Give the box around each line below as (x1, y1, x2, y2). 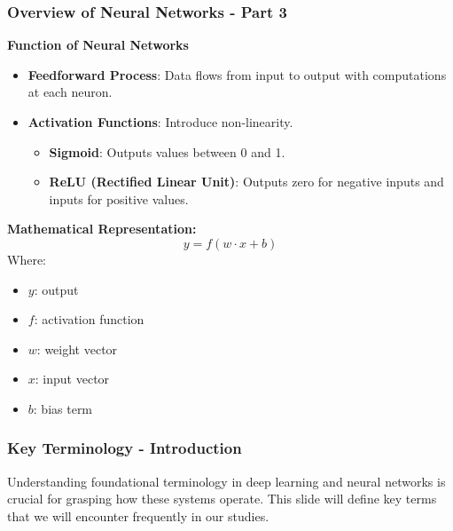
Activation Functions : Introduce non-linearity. (27, 113, 293, 131)
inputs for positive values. (49, 189, 189, 208)
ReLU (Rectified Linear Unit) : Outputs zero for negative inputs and (49, 172, 444, 191)
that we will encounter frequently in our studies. (7, 506, 269, 525)
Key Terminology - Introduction (7, 437, 242, 459)
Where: (7, 250, 46, 268)
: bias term (33, 399, 93, 417)
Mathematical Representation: (7, 219, 197, 238)
